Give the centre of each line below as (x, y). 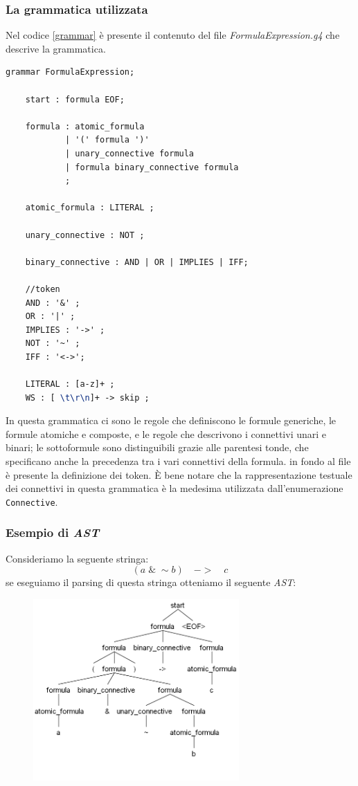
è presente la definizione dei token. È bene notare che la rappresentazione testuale (179, 474)
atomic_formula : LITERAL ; (90, 208)
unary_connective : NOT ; (85, 235)
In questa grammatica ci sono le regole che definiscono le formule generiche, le (171, 420)
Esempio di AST (53, 532)
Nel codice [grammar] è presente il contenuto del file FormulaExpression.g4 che (173, 35)
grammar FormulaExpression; (70, 72)
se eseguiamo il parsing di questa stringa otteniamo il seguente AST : (151, 582)
